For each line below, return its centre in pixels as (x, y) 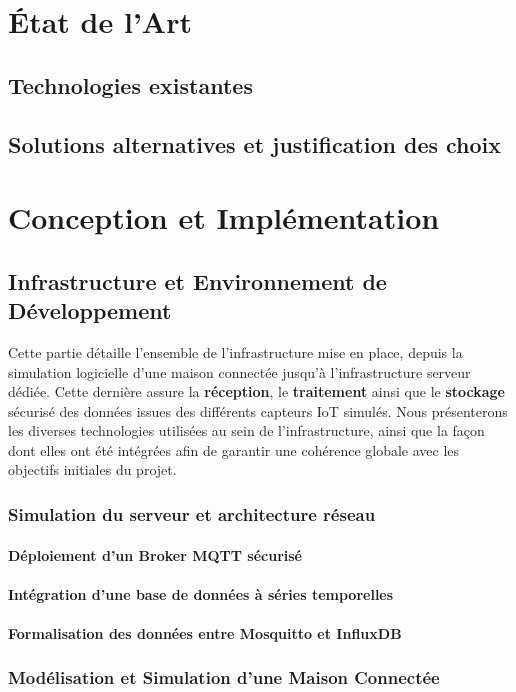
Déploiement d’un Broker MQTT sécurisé (155, 554)
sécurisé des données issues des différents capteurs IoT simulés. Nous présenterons (258, 410)
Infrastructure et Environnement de (197, 280)
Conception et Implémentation (224, 217)
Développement (90, 310)
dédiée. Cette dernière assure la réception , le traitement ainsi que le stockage (256, 391)
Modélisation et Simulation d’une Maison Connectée (224, 677)
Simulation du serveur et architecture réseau (192, 513)
